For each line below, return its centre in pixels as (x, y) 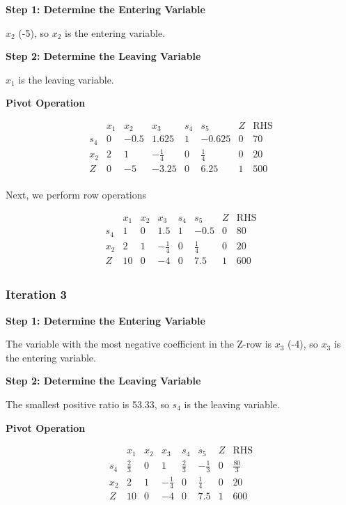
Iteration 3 (37, 294)
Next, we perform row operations (76, 195)
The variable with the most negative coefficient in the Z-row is (139, 344)
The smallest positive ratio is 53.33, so (87, 404)
